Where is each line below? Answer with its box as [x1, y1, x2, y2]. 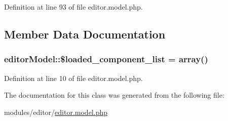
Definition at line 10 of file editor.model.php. [4, 72, 143, 83]
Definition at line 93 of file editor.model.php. [4, 2, 143, 12]
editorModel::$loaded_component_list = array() [4, 53, 208, 65]
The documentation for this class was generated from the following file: [4, 90, 224, 100]
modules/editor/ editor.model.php [4, 106, 107, 117]
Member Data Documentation [4, 26, 166, 42]
